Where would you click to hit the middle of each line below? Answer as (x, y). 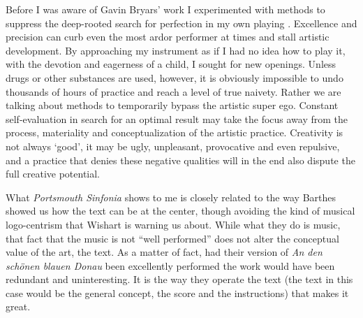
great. (18, 306)
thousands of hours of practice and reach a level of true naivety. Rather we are (173, 91)
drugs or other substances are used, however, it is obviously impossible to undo (175, 77)
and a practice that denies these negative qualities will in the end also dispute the (180, 160)
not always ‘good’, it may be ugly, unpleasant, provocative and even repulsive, (173, 146)
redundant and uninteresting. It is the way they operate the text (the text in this (179, 279)
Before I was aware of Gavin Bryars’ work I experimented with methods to (165, 9)
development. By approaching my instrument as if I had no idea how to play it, (176, 50)
